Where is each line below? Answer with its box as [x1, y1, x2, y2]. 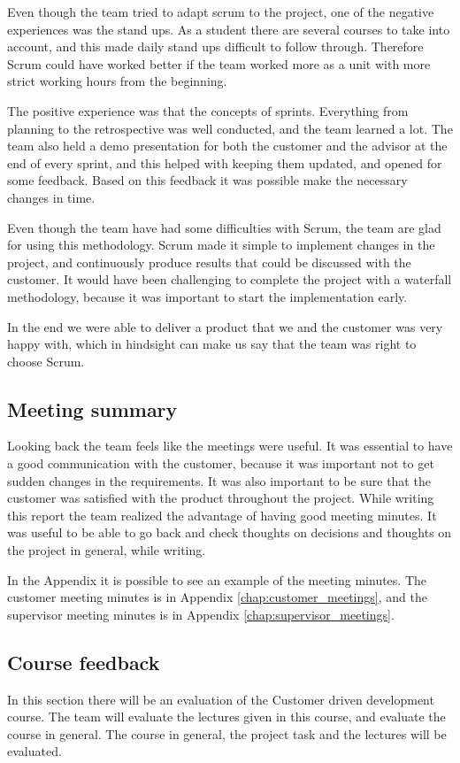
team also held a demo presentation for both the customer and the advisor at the [7, 136, 448, 155]
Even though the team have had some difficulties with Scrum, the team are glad [7, 218, 441, 236]
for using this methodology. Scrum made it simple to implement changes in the [7, 235, 435, 254]
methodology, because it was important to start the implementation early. [7, 287, 408, 305]
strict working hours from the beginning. [7, 72, 227, 90]
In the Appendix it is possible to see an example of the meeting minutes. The [7, 570, 427, 589]
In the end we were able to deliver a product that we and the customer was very [7, 317, 443, 335]
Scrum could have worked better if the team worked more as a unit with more [7, 54, 431, 73]
